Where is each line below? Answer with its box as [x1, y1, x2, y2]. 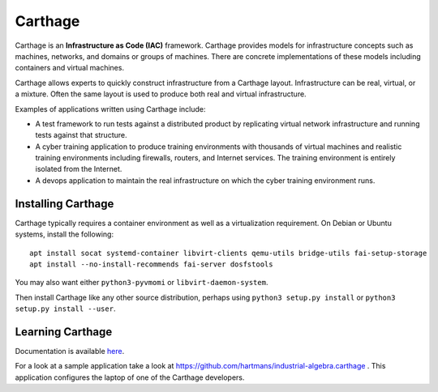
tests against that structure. [35, 130, 127, 140]
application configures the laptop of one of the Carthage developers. [15, 373, 245, 382]
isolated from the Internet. [35, 164, 122, 174]
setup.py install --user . [15, 304, 116, 313]
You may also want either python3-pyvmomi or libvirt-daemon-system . [15, 278, 268, 288]
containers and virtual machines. [15, 63, 125, 73]
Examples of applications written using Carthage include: [15, 104, 206, 113]
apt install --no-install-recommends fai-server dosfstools [29, 259, 273, 269]
